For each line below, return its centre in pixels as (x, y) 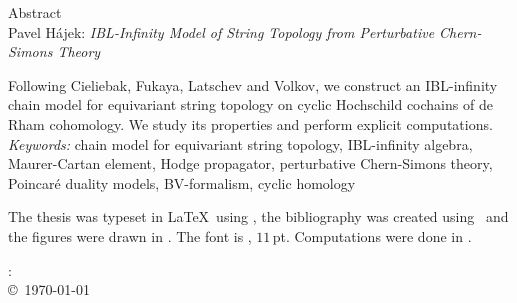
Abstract (35, 12)
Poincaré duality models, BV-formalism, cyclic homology (182, 182)
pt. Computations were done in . (372, 235)
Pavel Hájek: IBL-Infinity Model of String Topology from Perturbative (221, 31)
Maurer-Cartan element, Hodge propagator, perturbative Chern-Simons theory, (250, 163)
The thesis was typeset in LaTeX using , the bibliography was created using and (258, 216)
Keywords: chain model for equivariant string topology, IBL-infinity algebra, (240, 143)
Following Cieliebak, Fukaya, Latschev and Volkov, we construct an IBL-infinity (253, 84)
